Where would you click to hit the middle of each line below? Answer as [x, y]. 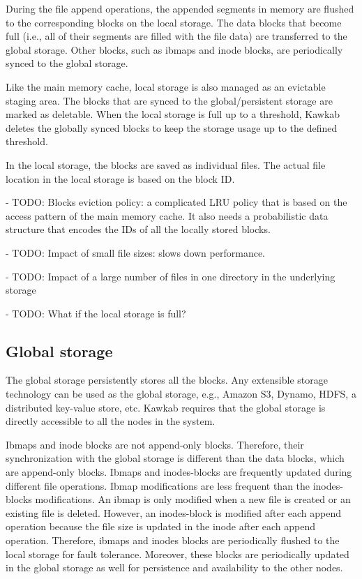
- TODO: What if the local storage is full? [96, 313]
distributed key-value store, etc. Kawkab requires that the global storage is [166, 407]
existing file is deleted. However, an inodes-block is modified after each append [174, 512]
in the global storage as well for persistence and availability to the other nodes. [174, 567]
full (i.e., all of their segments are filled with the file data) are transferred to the [176, 36]
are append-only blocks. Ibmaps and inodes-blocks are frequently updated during [179, 472]
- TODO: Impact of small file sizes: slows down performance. [135, 252]
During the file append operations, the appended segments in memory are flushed [180, 8]
